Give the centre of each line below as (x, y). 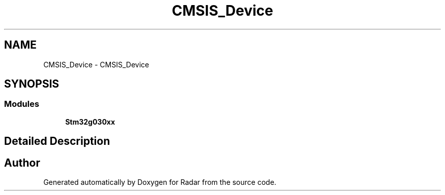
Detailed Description (57, 141)
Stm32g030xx (90, 122)
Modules (22, 104)
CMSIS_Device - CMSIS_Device (96, 64)
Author (22, 163)
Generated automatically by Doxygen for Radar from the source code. (160, 182)
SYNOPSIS (32, 84)
